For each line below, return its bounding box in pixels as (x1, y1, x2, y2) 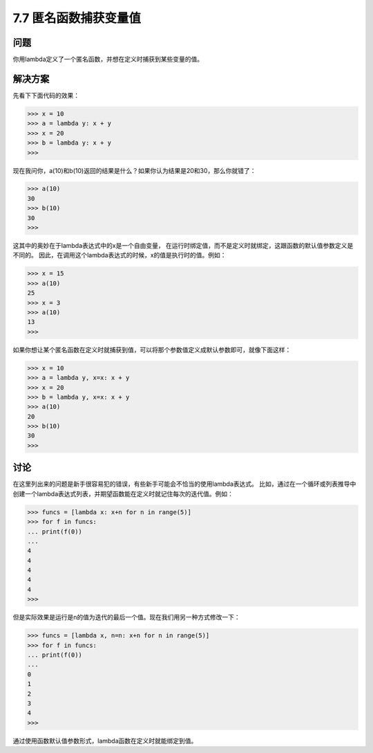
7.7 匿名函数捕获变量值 (12, 10, 142, 26)
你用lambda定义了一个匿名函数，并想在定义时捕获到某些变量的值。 (12, 55, 204, 64)
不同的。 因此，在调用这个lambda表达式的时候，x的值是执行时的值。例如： (12, 251, 227, 260)
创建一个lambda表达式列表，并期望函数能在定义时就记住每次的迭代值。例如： (12, 489, 234, 498)
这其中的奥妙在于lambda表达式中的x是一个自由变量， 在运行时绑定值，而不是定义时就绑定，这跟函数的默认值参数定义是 (12, 242, 354, 250)
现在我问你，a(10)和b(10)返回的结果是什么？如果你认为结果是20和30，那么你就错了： (12, 166, 256, 174)
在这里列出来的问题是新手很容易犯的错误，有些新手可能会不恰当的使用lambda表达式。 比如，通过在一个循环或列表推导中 (12, 480, 356, 488)
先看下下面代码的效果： (12, 91, 79, 100)
